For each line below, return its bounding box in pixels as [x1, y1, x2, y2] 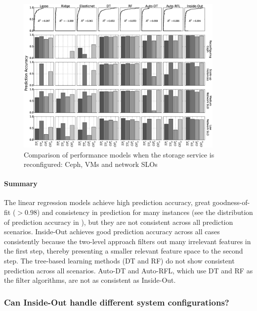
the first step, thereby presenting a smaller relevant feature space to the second [4, 246, 243, 256]
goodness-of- [213, 197, 250, 207]
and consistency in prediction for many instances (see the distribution [42, 207, 253, 217]
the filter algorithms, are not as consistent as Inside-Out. [4, 275, 176, 285]
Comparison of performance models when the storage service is [24, 149, 214, 159]
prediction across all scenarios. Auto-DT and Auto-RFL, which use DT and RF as [4, 265, 253, 275]
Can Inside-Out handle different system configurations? [4, 296, 229, 308]
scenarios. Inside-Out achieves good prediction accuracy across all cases [4, 226, 220, 237]
